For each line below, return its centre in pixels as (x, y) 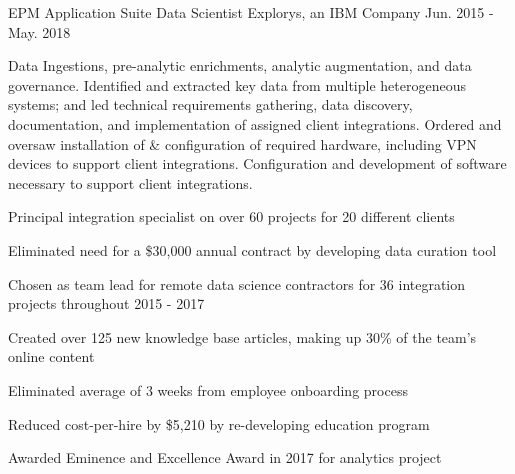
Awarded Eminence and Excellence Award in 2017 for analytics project (225, 457)
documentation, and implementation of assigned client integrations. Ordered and (255, 123)
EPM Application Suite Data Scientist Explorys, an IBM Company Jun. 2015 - (251, 12)
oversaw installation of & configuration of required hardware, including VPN (242, 143)
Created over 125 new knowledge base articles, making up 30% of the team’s (242, 336)
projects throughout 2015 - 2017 (106, 303)
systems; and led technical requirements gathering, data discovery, (210, 104)
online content (51, 356)
